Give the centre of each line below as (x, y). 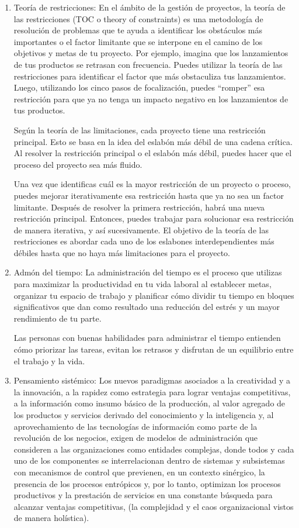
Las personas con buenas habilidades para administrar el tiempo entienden (147, 338)
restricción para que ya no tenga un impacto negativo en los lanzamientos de (151, 99)
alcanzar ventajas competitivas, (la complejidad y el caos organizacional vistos (154, 506)
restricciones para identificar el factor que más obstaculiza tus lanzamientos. (150, 76)
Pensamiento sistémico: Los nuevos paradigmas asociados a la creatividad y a (152, 380)
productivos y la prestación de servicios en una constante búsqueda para (143, 495)
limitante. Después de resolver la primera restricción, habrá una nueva (139, 207)
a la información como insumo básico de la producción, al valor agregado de (149, 403)
